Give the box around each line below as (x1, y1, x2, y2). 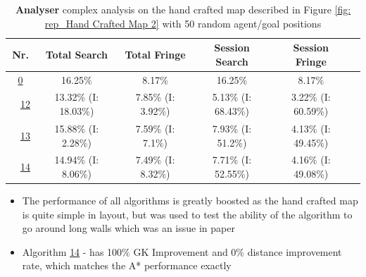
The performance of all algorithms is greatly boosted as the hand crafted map (22, 193, 358, 208)
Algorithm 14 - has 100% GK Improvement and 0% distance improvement (22, 244, 342, 259)
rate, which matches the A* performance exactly (22, 258, 232, 273)
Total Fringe (125, 47, 186, 61)
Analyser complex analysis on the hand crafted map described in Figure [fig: (15, 2, 351, 16)
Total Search (45, 47, 108, 61)
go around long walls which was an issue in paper (22, 221, 235, 235)
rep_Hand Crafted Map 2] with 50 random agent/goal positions (44, 16, 322, 30)
